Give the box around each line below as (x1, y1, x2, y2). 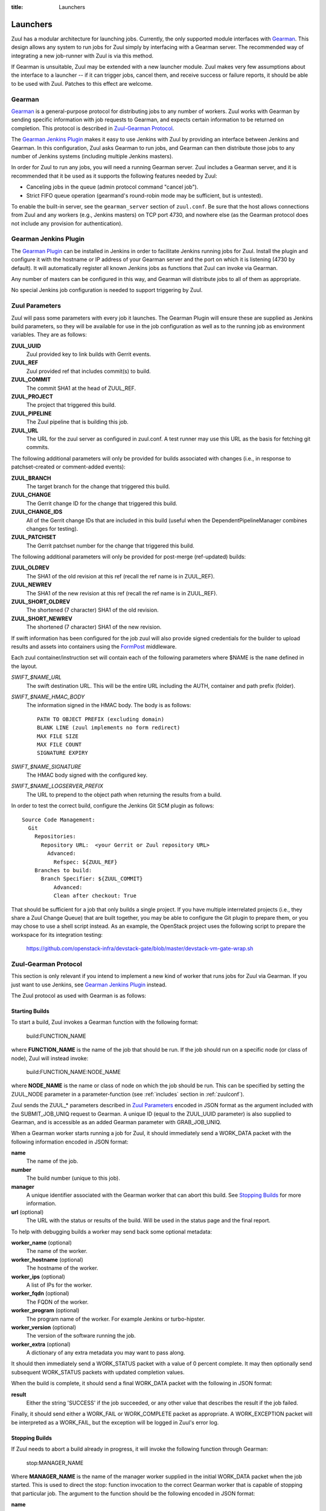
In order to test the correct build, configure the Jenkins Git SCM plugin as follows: (11, 802, 214, 809)
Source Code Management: (22, 816, 95, 823)
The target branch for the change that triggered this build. (26, 482, 170, 490)
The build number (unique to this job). (26, 1174, 121, 1182)
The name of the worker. (26, 1247, 88, 1255)
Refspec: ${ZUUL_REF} (53, 858, 118, 866)
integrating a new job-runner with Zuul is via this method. (11, 52, 154, 59)
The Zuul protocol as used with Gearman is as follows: (11, 992, 147, 1000)
